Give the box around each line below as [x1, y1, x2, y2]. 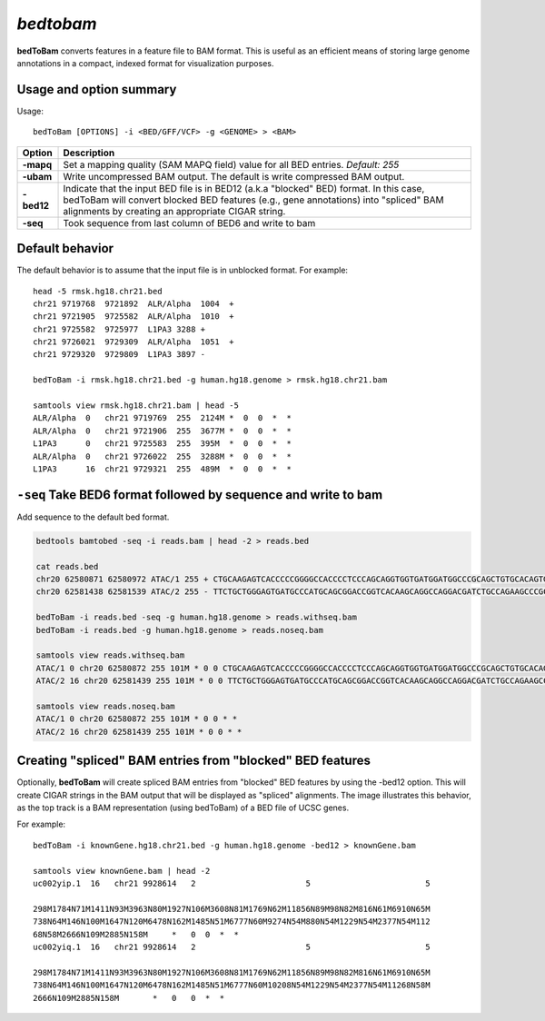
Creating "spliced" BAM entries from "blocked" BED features [16, 753, 372, 768]
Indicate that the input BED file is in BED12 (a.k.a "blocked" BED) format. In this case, [63, 182, 425, 194]
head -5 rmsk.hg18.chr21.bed [33, 286, 163, 296]
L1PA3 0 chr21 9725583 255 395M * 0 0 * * [33, 439, 292, 449]
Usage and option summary [16, 82, 177, 97]
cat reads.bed [35, 561, 99, 571]
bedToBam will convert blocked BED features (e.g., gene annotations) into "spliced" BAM [63, 193, 444, 206]
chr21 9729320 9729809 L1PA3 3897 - [33, 350, 206, 360]
